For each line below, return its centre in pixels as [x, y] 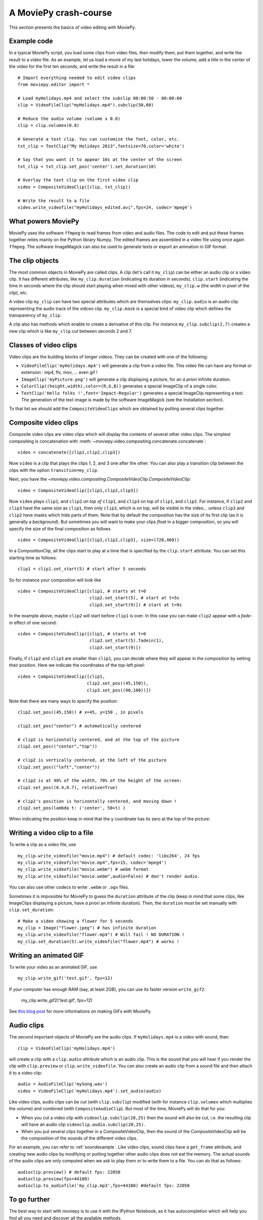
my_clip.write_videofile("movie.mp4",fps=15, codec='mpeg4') [92, 862]
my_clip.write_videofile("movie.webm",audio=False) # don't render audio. [109, 876]
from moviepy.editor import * [54, 85]
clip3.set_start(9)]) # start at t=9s [136, 605]
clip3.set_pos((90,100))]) [119, 690]
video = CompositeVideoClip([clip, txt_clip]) [74, 187]
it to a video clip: [26, 1073]
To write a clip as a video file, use [43, 845]
